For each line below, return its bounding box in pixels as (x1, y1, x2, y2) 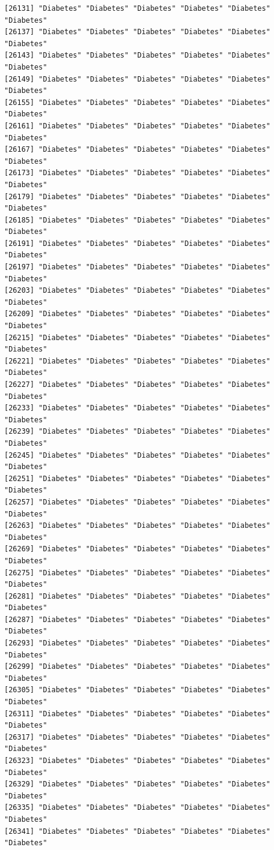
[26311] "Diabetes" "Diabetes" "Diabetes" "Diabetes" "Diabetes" (4, 709, 270, 718)
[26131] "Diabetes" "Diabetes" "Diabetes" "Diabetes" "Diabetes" (4, 4, 270, 13)
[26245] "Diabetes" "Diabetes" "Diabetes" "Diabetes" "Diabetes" (4, 450, 270, 459)
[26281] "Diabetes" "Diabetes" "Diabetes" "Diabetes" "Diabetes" (4, 591, 270, 600)
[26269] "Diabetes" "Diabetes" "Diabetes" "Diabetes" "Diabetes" (4, 545, 270, 554)
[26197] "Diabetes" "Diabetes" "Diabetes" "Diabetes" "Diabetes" (4, 263, 270, 272)
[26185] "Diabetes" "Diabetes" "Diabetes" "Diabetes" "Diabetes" (4, 215, 270, 224)
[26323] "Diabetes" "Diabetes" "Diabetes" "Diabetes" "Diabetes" (4, 756, 270, 765)
